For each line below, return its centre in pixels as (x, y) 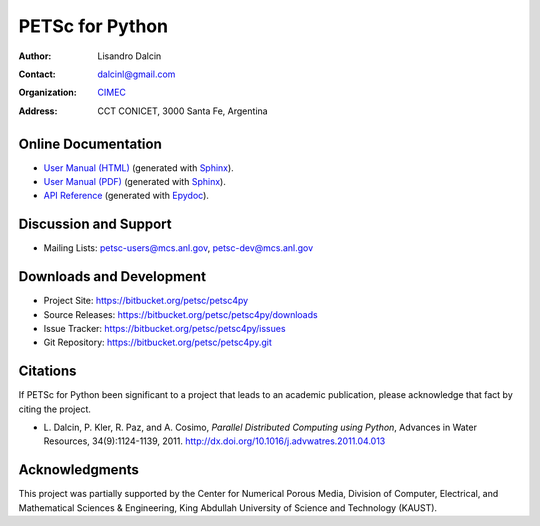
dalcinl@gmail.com (136, 74)
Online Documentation (90, 143)
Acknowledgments (79, 470)
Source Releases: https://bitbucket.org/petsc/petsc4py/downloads (181, 314)
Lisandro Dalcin (129, 56)
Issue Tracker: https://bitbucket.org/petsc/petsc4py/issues (164, 328)
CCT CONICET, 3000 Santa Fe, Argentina (183, 111)
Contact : (37, 74)
